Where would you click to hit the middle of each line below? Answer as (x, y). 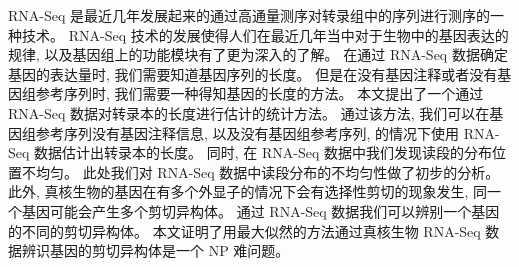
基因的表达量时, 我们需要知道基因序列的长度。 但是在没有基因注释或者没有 (253, 73)
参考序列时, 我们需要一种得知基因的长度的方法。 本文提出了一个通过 (259, 93)
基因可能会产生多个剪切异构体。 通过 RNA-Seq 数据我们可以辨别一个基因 (260, 210)
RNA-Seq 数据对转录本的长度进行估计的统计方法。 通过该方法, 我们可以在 (249, 112)
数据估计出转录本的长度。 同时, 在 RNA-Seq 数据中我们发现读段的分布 (263, 152)
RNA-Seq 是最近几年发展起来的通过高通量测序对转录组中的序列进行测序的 (249, 15)
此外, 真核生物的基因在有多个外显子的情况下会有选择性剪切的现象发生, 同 (248, 191)
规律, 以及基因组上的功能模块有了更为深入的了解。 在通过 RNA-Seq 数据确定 (258, 54)
